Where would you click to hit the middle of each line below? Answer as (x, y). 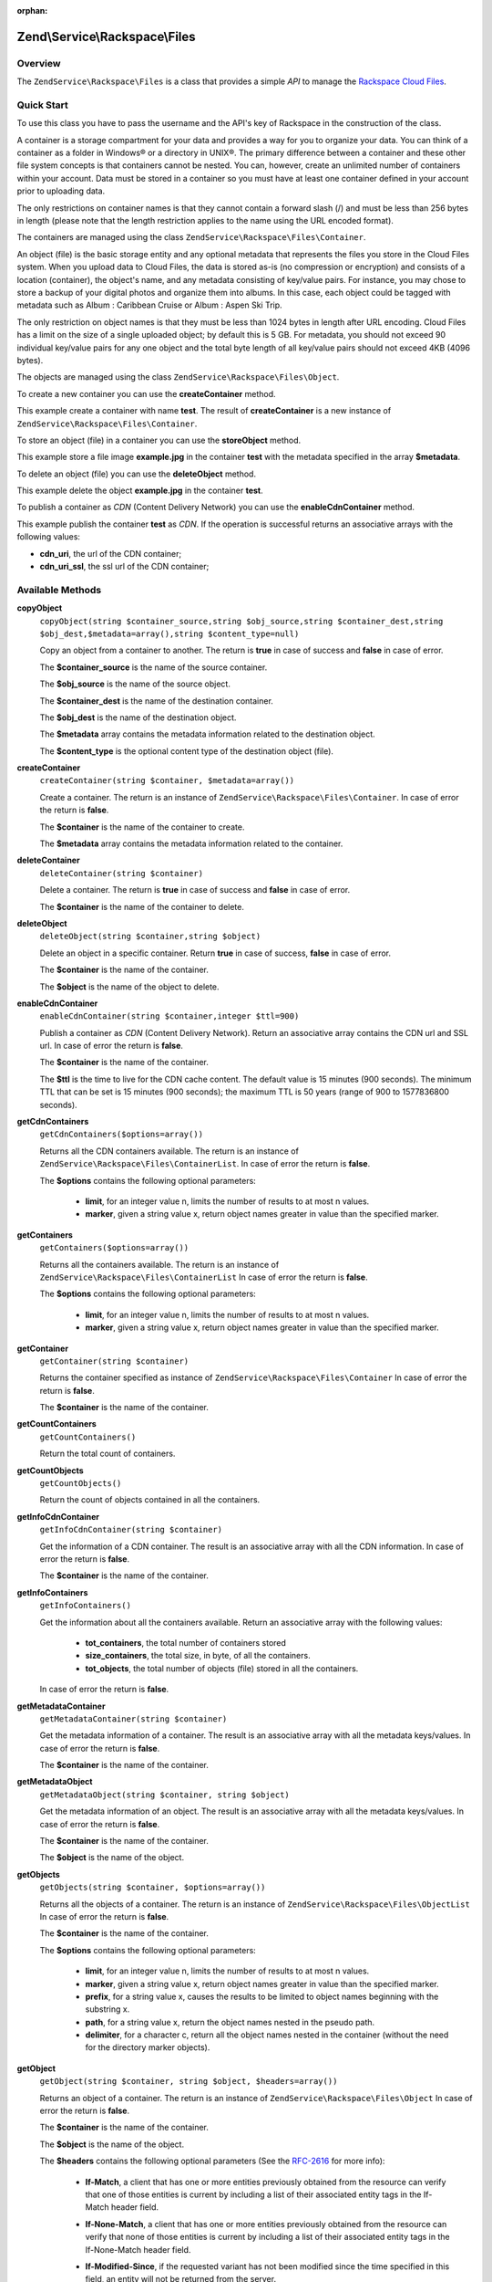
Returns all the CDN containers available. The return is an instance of (169, 1151)
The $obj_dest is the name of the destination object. (138, 717)
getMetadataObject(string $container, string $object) (165, 1795)
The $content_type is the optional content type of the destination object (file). (187, 751)
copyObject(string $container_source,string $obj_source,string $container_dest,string (241, 621)
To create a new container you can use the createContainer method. (147, 393)
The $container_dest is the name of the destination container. (156, 701)
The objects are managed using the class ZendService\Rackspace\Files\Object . (178, 377)
